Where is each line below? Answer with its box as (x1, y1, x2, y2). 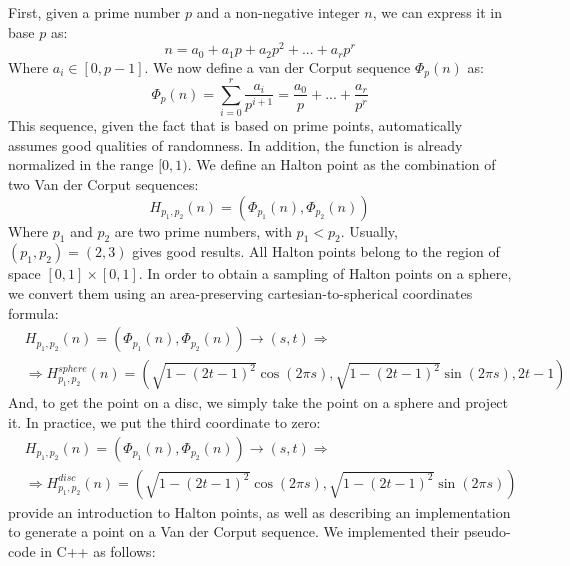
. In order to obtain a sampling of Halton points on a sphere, (138, 263, 512, 284)
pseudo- (463, 521, 511, 542)
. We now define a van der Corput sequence (144, 56, 411, 77)
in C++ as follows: (40, 540, 156, 561)
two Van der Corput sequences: (8, 174, 199, 195)
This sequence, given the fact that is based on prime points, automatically (8, 115, 463, 136)
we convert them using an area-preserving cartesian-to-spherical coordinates (8, 283, 473, 304)
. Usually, (340, 220, 398, 241)
